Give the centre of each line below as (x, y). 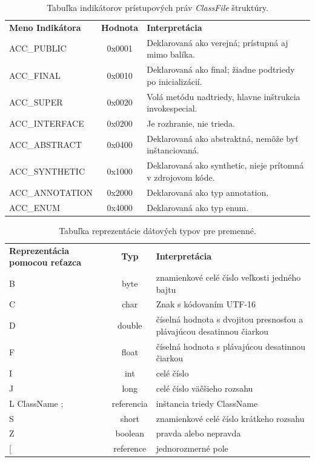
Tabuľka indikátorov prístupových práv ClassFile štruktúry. (157, 7)
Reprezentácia (39, 250)
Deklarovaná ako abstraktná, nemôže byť (223, 138)
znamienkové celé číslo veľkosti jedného (228, 277)
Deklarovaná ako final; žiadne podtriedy (221, 69)
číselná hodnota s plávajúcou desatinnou (231, 346)
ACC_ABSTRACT (45, 144)
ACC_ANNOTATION (51, 192)
